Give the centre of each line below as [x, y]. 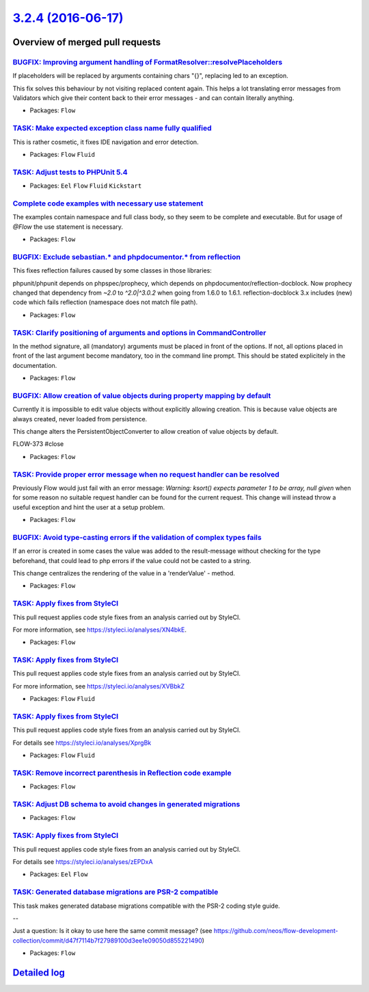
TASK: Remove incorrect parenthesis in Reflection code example [122, 773]
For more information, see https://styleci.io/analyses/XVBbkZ [99, 686]
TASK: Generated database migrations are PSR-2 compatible [115, 892]
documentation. [35, 365]
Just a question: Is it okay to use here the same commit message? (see [112, 931]
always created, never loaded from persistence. [80, 419]
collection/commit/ [39, 940]
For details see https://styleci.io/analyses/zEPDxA [83, 862]
